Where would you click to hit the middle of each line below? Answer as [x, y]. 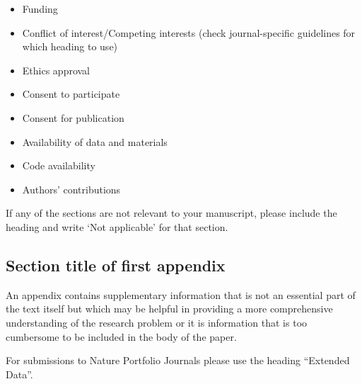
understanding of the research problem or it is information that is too [157, 322]
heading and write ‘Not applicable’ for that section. [117, 226]
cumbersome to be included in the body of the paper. [121, 336]
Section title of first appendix [116, 265]
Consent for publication [73, 117]
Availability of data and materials [95, 141]
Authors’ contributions [71, 189]
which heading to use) [70, 46]
